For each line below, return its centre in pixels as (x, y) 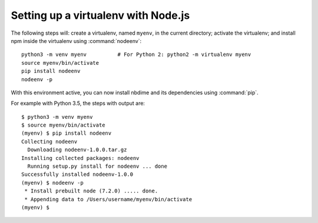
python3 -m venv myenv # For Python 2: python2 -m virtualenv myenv (136, 55)
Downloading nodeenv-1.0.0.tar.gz (77, 150)
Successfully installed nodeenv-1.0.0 (77, 174)
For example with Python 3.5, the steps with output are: (78, 104)
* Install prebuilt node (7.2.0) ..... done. (91, 191)
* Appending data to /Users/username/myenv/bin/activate (108, 199)
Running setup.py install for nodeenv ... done (97, 167)
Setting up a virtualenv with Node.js (100, 15)
